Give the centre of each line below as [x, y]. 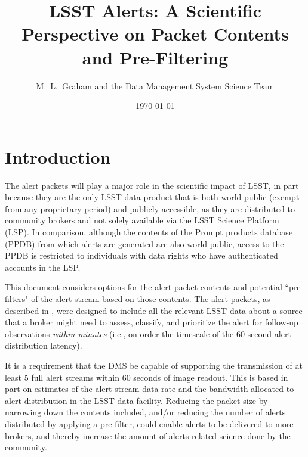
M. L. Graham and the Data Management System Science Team [155, 86]
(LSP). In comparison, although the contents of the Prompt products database [149, 232]
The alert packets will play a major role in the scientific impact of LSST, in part [152, 185]
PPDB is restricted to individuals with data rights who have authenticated [141, 255]
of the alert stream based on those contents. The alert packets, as [151, 298]
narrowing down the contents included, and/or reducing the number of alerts [145, 412]
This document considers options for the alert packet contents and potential [144, 287]
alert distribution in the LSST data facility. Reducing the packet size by [136, 400]
